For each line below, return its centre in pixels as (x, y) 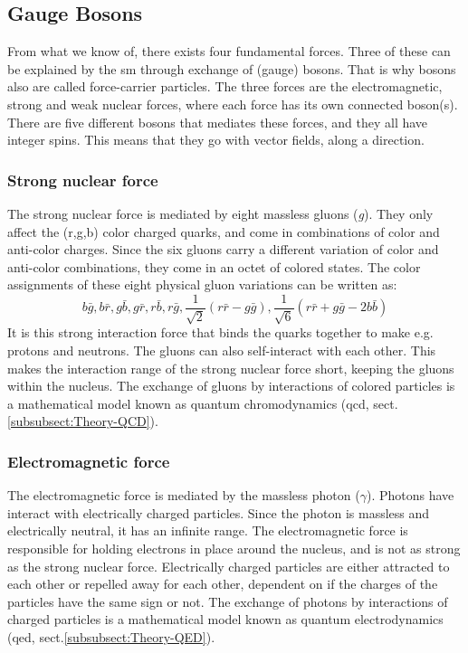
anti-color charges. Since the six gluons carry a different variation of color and (223, 249)
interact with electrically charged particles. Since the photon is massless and (219, 512)
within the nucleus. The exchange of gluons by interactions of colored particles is (231, 386)
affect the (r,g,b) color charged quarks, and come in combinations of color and (224, 231)
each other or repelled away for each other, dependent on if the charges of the (223, 584)
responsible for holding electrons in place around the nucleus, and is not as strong (234, 548)
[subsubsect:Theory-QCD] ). (83, 421)
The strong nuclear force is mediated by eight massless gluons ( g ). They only (220, 213)
